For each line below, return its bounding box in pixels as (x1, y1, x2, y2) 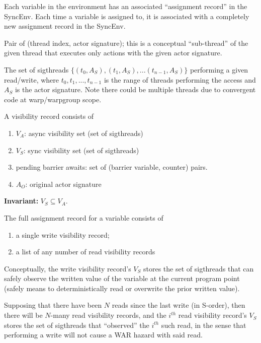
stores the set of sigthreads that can (143, 263, 254, 273)
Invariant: (4, 195, 39, 206)
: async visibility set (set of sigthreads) (24, 127, 143, 138)
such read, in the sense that (161, 319, 246, 330)
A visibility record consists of (4, 111, 94, 121)
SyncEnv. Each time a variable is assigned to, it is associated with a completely (4, 11, 249, 21)
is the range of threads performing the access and (104, 74, 256, 85)
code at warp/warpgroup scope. (4, 94, 102, 104)
